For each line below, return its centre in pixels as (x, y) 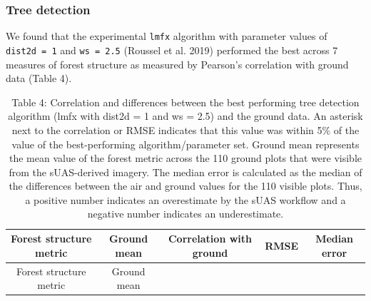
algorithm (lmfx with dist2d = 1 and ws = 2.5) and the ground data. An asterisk (185, 116)
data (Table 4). (39, 78)
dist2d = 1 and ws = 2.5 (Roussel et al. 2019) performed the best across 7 (172, 50)
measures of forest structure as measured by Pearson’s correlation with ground (177, 64)
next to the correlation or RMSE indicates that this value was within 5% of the (185, 129)
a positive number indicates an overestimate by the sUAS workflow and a (185, 199)
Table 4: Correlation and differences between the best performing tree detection (185, 102)
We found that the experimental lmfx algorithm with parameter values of (167, 36)
